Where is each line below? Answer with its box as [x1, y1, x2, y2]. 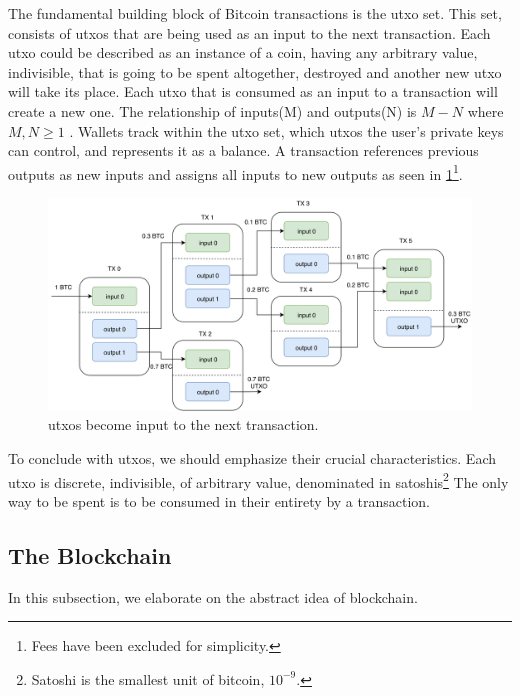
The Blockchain [8, 539, 172, 570]
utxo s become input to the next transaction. [48, 414, 319, 435]
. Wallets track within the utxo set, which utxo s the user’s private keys [69, 120, 504, 141]
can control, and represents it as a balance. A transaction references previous [8, 140, 479, 161]
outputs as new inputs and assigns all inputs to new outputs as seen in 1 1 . [8, 160, 463, 184]
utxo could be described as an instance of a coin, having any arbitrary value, [8, 42, 478, 63]
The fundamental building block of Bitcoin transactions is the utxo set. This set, [8, 3, 502, 23]
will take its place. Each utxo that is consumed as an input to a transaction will [8, 81, 498, 102]
